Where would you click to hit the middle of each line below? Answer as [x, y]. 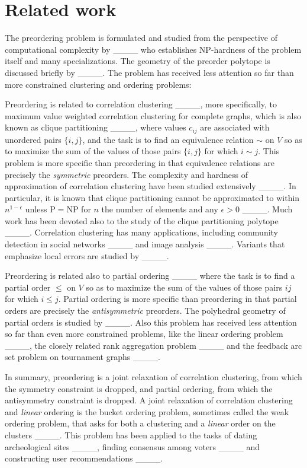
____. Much [267, 209]
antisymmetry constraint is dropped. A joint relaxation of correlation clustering [149, 400]
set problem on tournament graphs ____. [83, 357]
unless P [40, 209]
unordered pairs [33, 139]
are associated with [235, 127]
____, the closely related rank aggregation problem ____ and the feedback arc [153, 345]
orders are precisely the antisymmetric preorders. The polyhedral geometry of [145, 311]
